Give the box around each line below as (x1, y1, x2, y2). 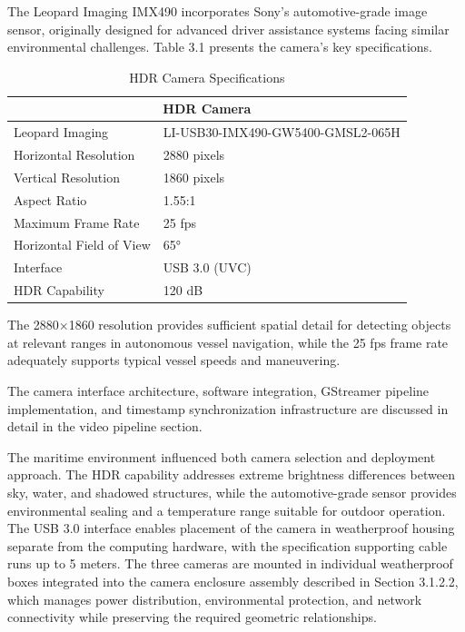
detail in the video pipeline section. (7, 417, 203, 436)
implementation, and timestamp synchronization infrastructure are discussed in (7, 399, 449, 418)
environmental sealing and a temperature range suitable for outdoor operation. (7, 500, 446, 519)
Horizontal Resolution (14, 145, 135, 164)
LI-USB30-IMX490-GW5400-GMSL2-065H (163, 123, 401, 142)
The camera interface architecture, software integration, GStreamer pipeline (7, 381, 430, 400)
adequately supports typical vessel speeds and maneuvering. (7, 351, 341, 370)
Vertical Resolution (14, 167, 120, 186)
